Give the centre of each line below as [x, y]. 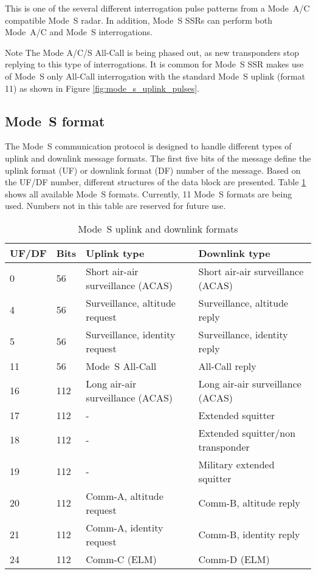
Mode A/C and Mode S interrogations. [79, 32]
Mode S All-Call [121, 366]
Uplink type [115, 253]
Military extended [236, 464]
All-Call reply [227, 366]
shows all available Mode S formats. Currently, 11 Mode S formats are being [149, 193]
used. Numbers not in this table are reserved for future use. [115, 206]
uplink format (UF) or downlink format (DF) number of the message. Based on [153, 170]
